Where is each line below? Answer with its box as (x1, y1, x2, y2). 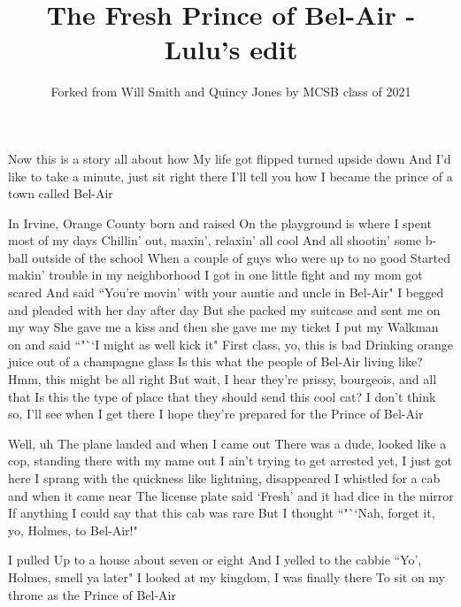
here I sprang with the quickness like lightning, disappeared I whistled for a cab (8, 469, 441, 487)
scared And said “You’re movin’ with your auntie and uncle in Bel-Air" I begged (8, 283, 444, 302)
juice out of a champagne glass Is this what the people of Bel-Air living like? (8, 352, 423, 371)
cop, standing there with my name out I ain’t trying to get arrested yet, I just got (8, 451, 453, 470)
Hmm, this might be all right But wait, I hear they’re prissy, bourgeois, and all (8, 370, 437, 388)
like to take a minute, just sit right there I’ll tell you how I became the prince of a (8, 166, 453, 185)
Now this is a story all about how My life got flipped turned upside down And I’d (8, 149, 451, 167)
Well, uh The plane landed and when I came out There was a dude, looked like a (8, 434, 447, 452)
